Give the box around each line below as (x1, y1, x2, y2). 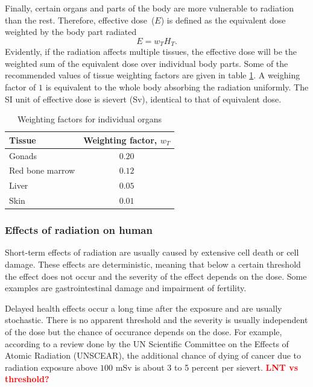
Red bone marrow (9, 164, 75, 177)
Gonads (9, 149, 37, 162)
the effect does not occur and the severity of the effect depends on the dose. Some (5, 269, 307, 282)
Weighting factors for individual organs (17, 113, 162, 125)
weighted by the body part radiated (5, 25, 137, 38)
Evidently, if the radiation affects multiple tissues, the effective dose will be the (5, 45, 297, 58)
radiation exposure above (5, 360, 98, 373)
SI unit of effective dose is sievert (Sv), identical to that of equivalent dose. (5, 92, 282, 105)
